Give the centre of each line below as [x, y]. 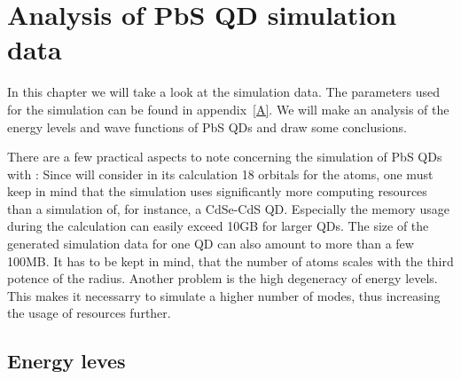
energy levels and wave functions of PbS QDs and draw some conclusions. [207, 126]
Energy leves [66, 361]
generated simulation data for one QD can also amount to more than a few [211, 244]
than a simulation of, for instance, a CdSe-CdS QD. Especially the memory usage [228, 208]
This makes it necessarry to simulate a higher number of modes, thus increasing [224, 295]
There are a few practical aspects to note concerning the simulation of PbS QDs [225, 157]
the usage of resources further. [89, 313]
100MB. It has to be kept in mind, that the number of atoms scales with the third [230, 261]
